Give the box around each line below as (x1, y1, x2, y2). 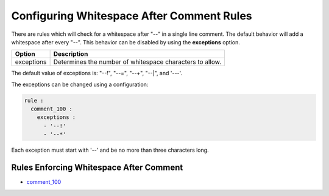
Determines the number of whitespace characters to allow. (53, 58, 222, 66)
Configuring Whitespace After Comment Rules (11, 9, 252, 22)
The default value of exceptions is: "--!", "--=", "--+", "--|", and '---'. (11, 70, 183, 77)
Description (53, 50, 88, 58)
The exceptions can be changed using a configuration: (11, 81, 149, 88)
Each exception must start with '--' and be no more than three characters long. (11, 146, 210, 154)
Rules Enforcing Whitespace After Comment (11, 163, 183, 173)
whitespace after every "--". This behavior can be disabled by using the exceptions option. (11, 38, 241, 46)
